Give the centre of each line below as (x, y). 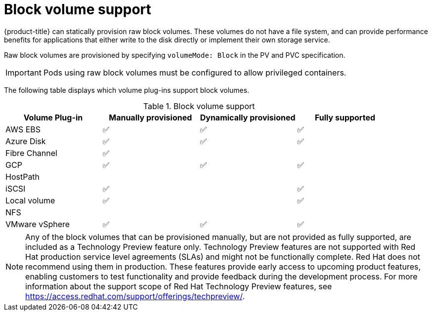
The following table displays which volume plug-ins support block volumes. (127, 90)
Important (23, 72)
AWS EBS (23, 129)
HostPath (23, 177)
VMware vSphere (38, 224)
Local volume (30, 200)
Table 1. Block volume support (199, 106)
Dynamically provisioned (248, 117)
